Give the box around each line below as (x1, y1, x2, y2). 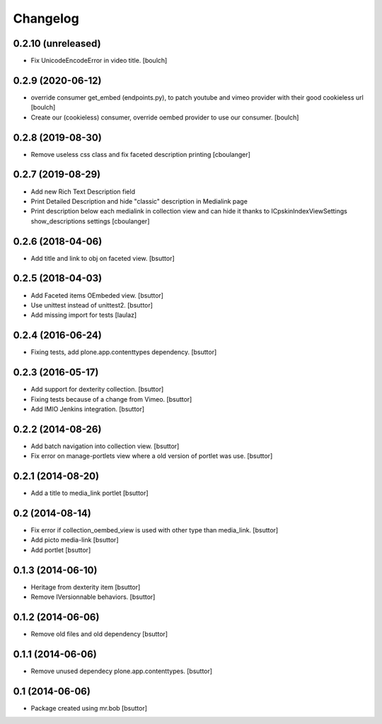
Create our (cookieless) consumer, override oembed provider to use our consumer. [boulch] (30, 113, 299, 122)
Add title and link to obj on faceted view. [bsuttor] (30, 254, 175, 262)
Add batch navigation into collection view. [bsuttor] (30, 442, 180, 450)
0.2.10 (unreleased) (13, 37, 102, 49)
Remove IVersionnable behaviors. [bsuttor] (30, 592, 156, 601)
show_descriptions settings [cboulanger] (30, 216, 150, 226)
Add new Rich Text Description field (30, 187, 136, 196)
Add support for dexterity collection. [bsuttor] (30, 385, 164, 394)
